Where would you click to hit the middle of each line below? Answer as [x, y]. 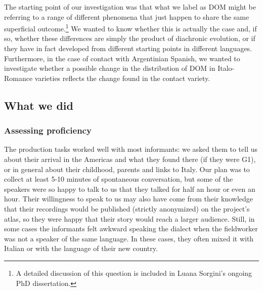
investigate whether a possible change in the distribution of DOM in [110, 68]
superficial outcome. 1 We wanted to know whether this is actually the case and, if [130, 28]
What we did [39, 105]
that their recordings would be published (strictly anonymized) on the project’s [127, 208]
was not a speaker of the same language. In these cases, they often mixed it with [129, 238]
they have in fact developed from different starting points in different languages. [128, 48]
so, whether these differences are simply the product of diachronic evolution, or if [130, 38]
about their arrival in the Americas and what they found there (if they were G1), [130, 159]
